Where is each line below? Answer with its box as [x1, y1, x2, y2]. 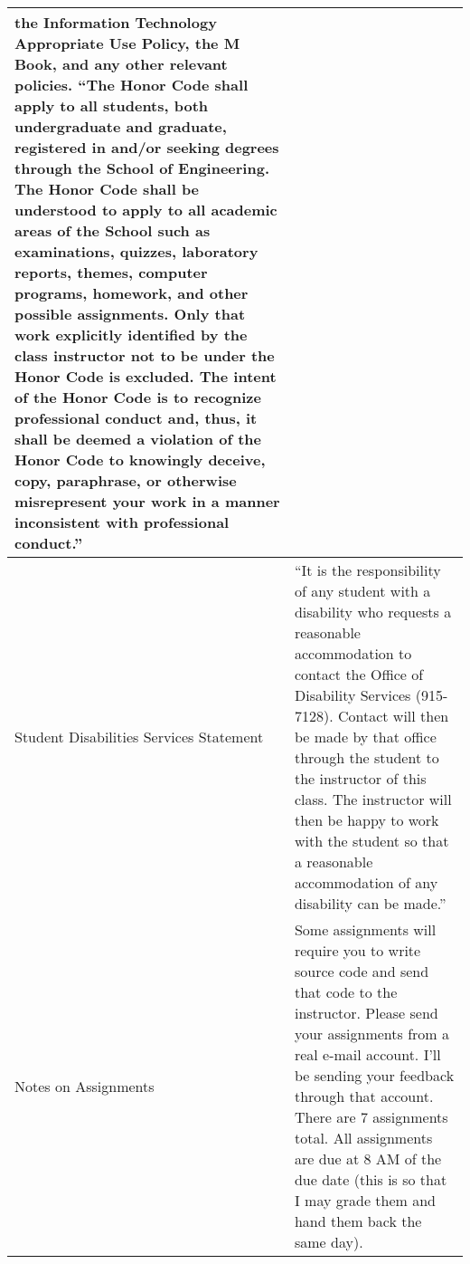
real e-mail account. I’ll [294, 1044, 441, 1065]
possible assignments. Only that [14, 303, 246, 324]
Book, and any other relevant [14, 53, 228, 74]
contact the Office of [294, 664, 424, 685]
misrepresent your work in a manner [14, 491, 280, 512]
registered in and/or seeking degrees [14, 137, 279, 158]
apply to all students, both [14, 95, 209, 116]
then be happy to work [294, 809, 439, 830]
